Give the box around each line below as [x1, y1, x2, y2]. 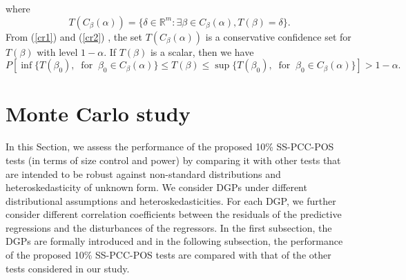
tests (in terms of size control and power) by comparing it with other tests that [6, 152, 341, 167]
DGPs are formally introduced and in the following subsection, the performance [6, 234, 343, 248]
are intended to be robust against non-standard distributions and [6, 166, 281, 181]
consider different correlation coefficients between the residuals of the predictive [6, 207, 342, 221]
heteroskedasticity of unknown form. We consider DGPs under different [6, 180, 307, 194]
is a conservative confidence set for [205, 29, 351, 43]
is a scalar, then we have [150, 44, 254, 59]
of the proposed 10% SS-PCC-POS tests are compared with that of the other [6, 248, 331, 262]
